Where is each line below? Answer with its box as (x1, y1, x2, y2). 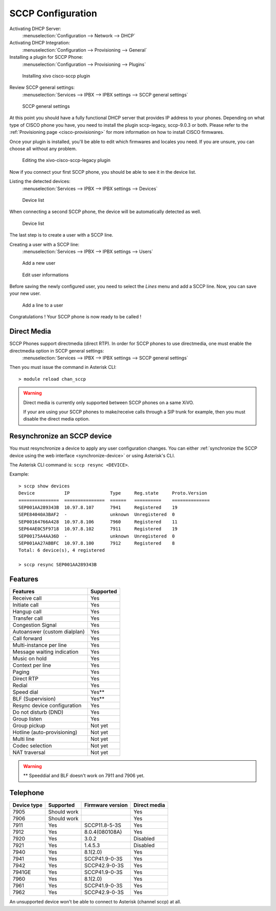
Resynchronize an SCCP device (9, 432, 112, 440)
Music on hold (12, 655, 47, 662)
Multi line (12, 735, 35, 742)
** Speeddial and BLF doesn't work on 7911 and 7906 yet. (23, 773, 145, 779)
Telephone (9, 788, 44, 797)
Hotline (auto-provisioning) (12, 729, 78, 736)
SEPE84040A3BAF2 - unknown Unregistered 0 (18, 511, 175, 518)
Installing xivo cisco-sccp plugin (22, 73, 90, 79)
